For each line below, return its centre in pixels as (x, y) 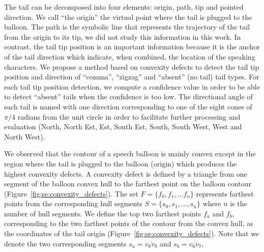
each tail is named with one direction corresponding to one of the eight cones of (128, 106)
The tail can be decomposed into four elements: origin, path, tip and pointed (124, 7)
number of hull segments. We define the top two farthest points (103, 213)
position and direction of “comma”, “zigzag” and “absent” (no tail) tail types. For (132, 77)
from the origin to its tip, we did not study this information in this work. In (123, 36)
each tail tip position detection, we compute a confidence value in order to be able (132, 86)
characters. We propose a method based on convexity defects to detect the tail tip (132, 66)
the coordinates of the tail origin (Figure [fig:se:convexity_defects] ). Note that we (132, 233)
